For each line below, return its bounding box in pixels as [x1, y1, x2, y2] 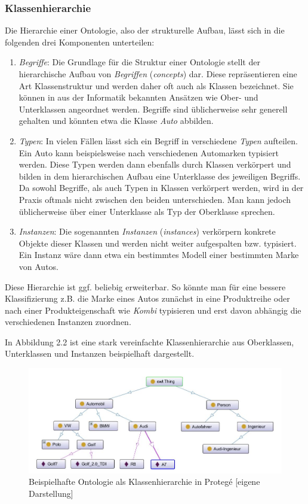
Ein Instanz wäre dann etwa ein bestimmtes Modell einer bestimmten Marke [19, 248, 299, 261]
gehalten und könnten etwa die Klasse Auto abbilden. [19, 114, 214, 127]
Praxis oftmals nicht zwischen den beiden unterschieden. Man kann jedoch [19, 193, 291, 205]
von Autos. [19, 260, 58, 272]
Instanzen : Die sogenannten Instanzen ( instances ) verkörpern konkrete [19, 225, 276, 238]
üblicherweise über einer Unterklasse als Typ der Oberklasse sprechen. [19, 205, 275, 217]
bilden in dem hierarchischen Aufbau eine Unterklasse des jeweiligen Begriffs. [19, 169, 301, 182]
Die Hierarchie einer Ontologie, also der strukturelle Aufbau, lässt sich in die [5, 24, 285, 37]
